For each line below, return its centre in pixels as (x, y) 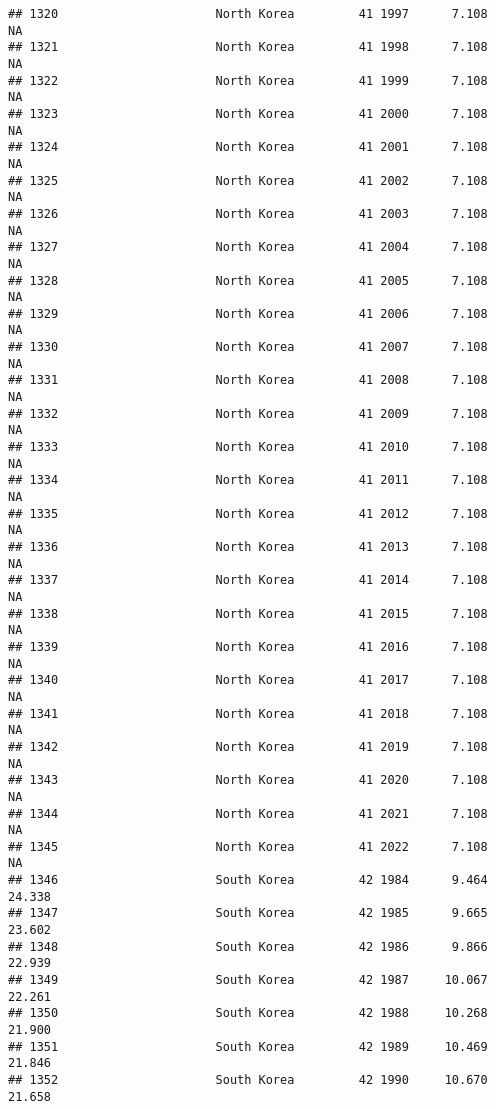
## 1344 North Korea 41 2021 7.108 (248, 813)
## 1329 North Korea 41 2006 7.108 (248, 313)
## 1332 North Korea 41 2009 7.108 (248, 413)
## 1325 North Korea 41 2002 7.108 (248, 180)
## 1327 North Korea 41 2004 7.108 (248, 247)
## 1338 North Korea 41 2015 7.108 (248, 613)
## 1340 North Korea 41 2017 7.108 (248, 680)
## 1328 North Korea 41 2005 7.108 (248, 280)
